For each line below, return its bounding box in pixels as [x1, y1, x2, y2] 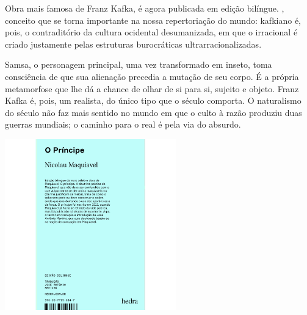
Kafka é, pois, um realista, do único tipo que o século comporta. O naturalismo [5, 94, 302, 107]
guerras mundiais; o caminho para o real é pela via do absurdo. [5, 118, 241, 131]
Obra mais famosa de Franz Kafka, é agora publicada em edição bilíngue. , [5, 2, 284, 14]
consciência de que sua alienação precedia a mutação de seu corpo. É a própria [5, 70, 299, 82]
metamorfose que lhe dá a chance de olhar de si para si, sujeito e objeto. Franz [5, 82, 299, 95]
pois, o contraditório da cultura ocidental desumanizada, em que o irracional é [5, 26, 298, 38]
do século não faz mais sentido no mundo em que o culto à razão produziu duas [5, 106, 302, 118]
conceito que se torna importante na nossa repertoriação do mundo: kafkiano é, [5, 13, 301, 26]
